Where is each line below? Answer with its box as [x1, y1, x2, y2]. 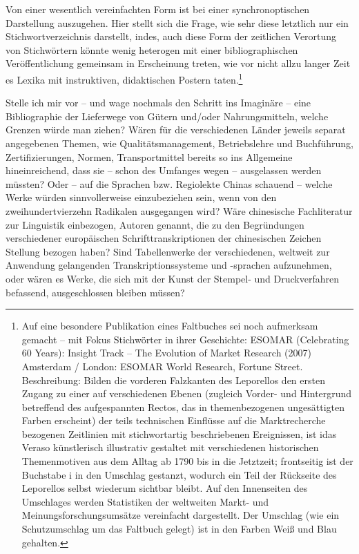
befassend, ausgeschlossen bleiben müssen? [6, 285, 185, 299]
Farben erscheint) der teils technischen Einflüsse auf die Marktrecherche [21, 413, 326, 428]
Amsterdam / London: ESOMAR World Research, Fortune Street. [21, 359, 303, 373]
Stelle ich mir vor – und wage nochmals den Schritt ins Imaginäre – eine [6, 95, 311, 110]
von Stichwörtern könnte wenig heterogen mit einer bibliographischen [6, 42, 298, 57]
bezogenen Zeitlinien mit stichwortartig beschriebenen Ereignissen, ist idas [21, 426, 337, 441]
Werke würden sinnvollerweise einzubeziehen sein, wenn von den [6, 190, 277, 204]
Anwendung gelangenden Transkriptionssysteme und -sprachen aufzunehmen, [6, 258, 332, 272]
